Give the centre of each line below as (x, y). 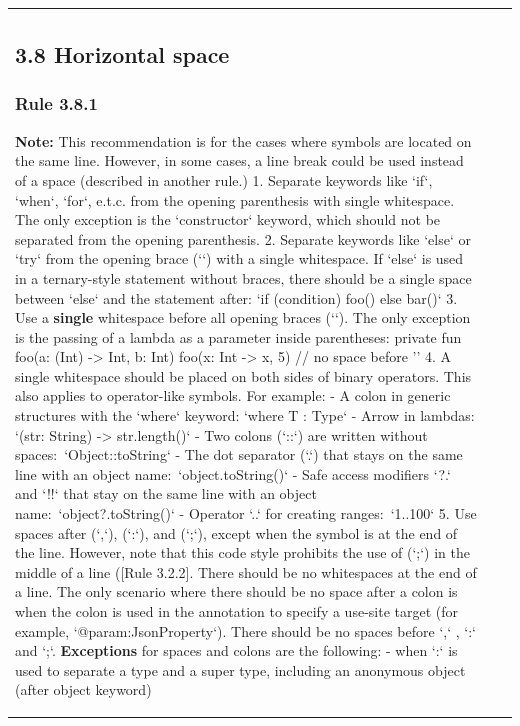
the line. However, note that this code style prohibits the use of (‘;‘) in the (242, 552)
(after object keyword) (83, 689)
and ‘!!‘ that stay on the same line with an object (166, 493)
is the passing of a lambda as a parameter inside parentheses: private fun (238, 336)
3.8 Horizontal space (122, 54)
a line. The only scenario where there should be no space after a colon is (236, 591)
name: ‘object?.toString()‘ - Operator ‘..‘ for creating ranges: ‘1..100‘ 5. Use (246, 513)
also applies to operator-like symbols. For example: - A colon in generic (233, 395)
